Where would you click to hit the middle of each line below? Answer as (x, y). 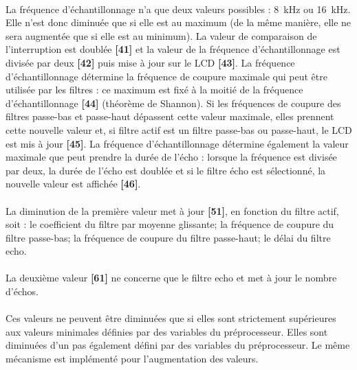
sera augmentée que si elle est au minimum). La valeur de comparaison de (161, 35)
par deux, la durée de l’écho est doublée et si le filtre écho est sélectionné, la (166, 170)
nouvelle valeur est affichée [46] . (73, 184)
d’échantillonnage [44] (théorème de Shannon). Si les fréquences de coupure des (173, 103)
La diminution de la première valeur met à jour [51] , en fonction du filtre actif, (172, 210)
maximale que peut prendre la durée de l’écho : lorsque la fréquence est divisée (171, 157)
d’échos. (22, 291)
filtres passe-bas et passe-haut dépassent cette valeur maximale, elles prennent (170, 116)
